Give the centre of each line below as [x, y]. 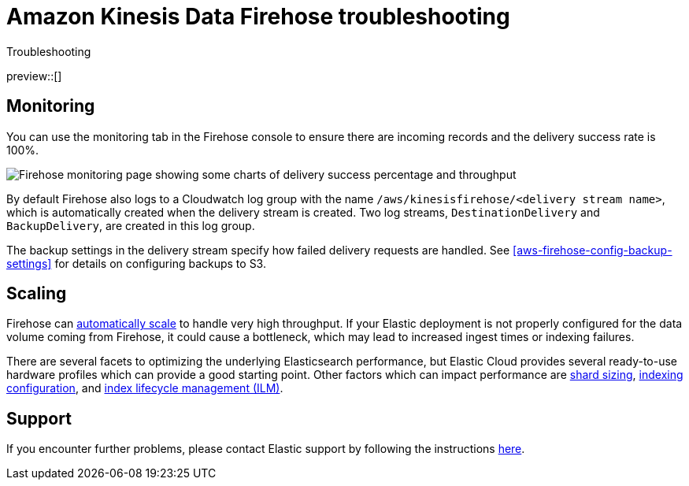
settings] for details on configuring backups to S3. [136, 263]
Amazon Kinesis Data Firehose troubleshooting [258, 17]
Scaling [37, 294]
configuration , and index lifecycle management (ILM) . [145, 388]
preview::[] [34, 76]
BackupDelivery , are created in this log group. [131, 225]
